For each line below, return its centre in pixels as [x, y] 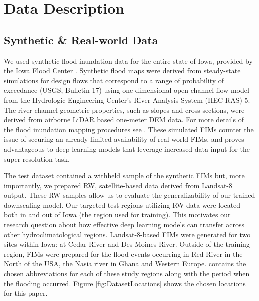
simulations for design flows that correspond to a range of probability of [114, 80]
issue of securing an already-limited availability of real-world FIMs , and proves [124, 139]
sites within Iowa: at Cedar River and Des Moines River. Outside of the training [127, 244]
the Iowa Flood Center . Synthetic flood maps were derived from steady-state [122, 71]
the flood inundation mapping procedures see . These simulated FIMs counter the [129, 129]
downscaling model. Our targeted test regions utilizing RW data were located [122, 204]
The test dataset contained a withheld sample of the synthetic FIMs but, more [124, 175]
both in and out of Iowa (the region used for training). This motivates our [117, 214]
